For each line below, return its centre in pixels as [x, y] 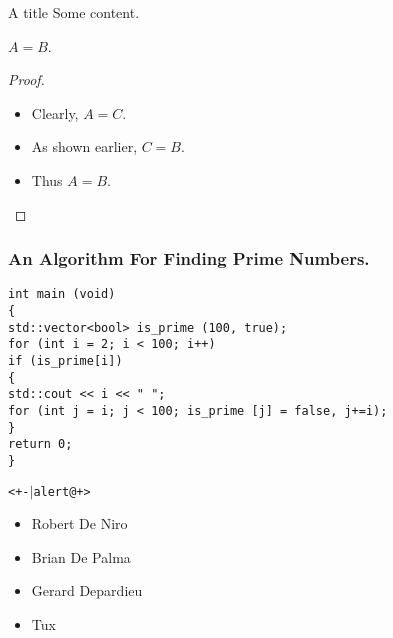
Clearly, [55, 112]
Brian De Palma [81, 556]
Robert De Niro [79, 523]
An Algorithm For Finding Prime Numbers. [189, 258]
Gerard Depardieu [87, 590]
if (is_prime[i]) [65, 361]
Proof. [26, 79]
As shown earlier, [84, 146]
